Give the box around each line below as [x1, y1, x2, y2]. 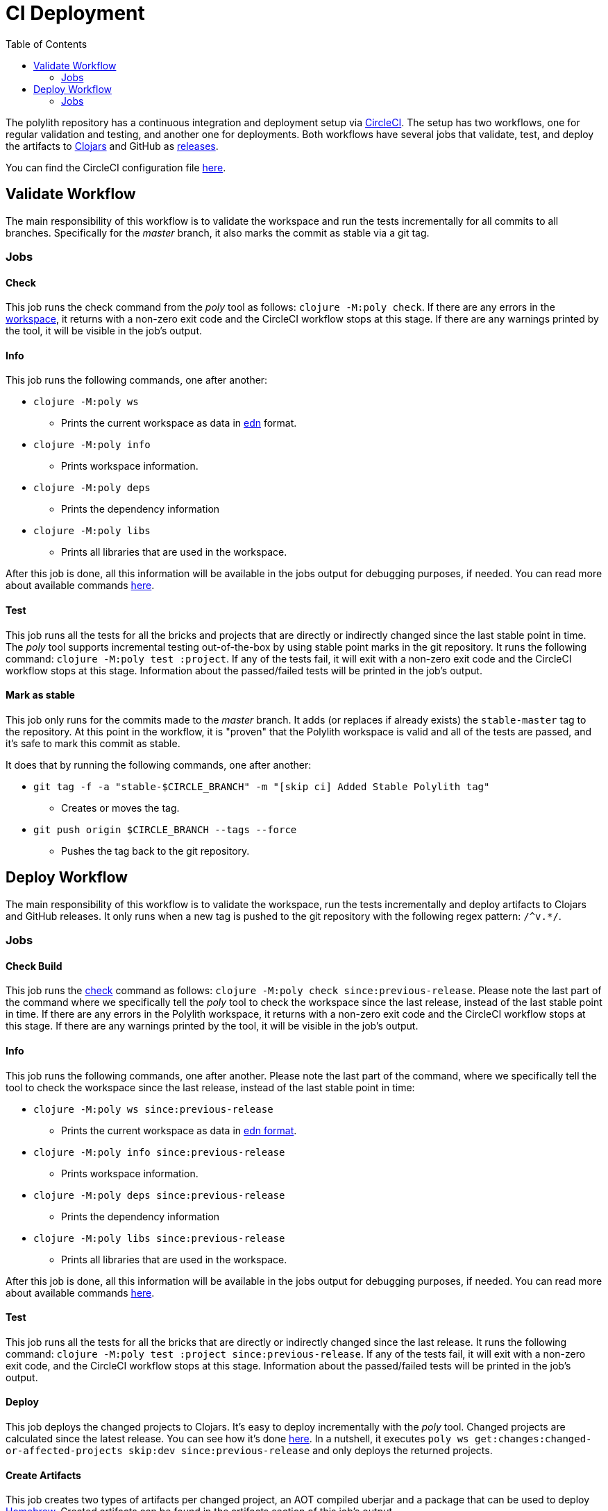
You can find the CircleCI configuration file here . [6, 161, 226, 173]
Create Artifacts [6, 1469, 81, 1481]
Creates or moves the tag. [61, 801, 180, 814]
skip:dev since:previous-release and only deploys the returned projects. [128, 1444, 493, 1456]
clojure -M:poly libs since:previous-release [33, 1232, 285, 1244]
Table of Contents [6, 37, 87, 50]
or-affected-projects [6, 1444, 123, 1456]
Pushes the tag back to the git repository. [61, 844, 250, 857]
